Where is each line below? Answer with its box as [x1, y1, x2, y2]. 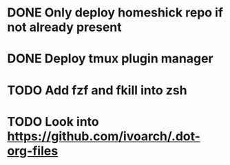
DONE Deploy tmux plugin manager [7, 51, 213, 67]
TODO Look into [7, 113, 100, 129]
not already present [7, 19, 122, 35]
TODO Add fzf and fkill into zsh [7, 82, 187, 98]
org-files [7, 143, 59, 159]
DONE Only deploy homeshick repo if [7, 5, 224, 21]
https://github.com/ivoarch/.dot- [7, 129, 201, 144]
